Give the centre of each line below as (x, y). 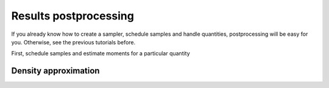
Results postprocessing (73, 16)
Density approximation (55, 71)
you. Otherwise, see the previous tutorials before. (73, 42)
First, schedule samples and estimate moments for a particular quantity (101, 53)
